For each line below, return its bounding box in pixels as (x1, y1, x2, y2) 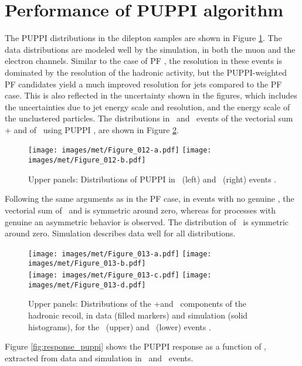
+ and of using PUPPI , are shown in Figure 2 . (5, 123, 179, 135)
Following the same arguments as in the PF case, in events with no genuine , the (5, 192, 294, 205)
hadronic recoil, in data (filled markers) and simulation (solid (28, 309, 248, 321)
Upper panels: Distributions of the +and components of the (28, 297, 247, 310)
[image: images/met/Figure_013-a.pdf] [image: (28, 249, 212, 258)
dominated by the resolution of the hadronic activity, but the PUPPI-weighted (5, 66, 287, 78)
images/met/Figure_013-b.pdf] (28, 259, 146, 268)
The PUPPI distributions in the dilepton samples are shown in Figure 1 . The (5, 32, 282, 44)
